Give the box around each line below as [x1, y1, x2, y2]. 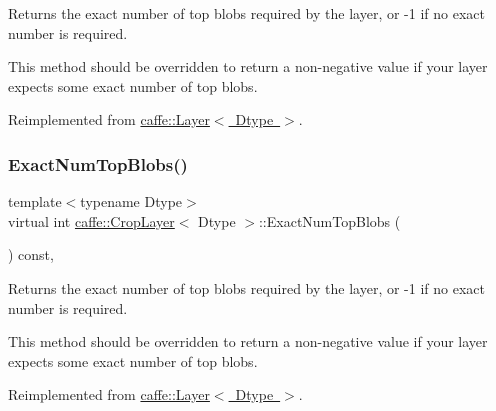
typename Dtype [80, 191, 183, 212]
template [8, 191, 62, 212]
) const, [8, 244, 54, 265]
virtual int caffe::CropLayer [8, 210, 175, 231]
